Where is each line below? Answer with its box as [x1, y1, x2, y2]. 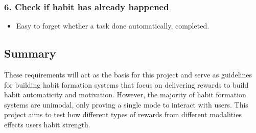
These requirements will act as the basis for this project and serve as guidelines [4, 69, 252, 80]
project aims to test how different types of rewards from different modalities [4, 109, 242, 120]
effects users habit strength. [4, 119, 90, 129]
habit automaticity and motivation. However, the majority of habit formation [4, 89, 246, 100]
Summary [4, 45, 56, 61]
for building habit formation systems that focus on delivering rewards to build [4, 79, 249, 90]
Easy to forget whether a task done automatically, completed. [16, 20, 210, 31]
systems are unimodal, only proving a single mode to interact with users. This [4, 99, 248, 110]
